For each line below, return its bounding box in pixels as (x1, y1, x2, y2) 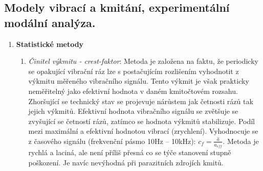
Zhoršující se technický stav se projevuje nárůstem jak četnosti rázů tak (28, 95, 253, 106)
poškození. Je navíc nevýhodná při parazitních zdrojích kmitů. (28, 157, 224, 167)
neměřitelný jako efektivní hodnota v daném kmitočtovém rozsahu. (28, 85, 238, 96)
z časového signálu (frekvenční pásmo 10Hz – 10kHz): (28, 135, 196, 146)
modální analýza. (4, 14, 96, 30)
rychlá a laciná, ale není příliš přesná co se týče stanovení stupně (28, 147, 231, 158)
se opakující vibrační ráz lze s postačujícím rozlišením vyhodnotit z (28, 65, 239, 76)
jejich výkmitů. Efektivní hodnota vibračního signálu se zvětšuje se (28, 106, 238, 116)
